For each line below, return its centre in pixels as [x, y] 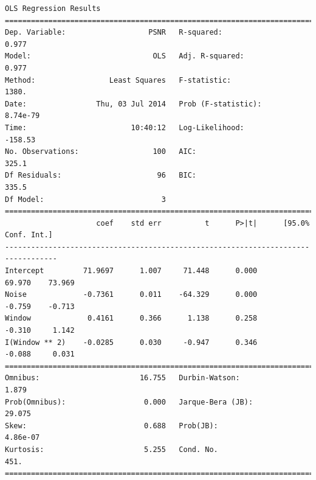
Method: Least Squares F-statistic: [118, 80]
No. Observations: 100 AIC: [101, 152]
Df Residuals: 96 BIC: [101, 176]
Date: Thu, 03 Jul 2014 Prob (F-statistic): [133, 104]
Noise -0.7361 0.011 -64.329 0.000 [131, 295]
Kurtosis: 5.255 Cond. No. [112, 449]
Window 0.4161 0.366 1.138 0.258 [131, 318]
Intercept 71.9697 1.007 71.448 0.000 [131, 271]
